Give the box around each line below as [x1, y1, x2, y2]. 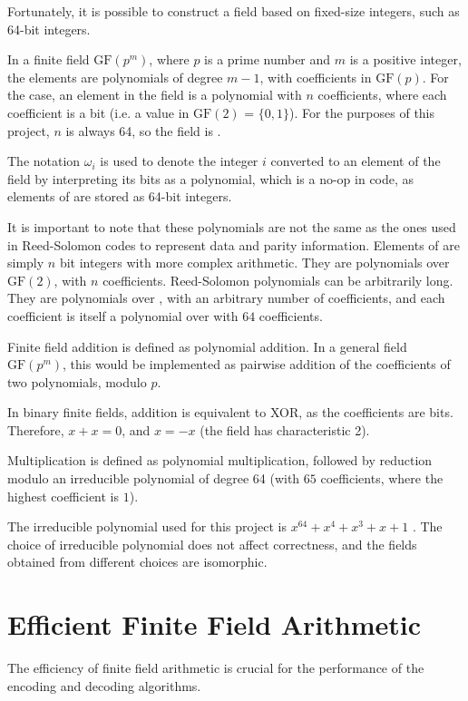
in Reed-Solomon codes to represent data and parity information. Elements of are [7, 235, 460, 254]
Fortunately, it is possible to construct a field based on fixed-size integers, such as [7, 2, 460, 20]
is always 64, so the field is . [65, 121, 221, 140]
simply [7, 253, 44, 272]
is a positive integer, [349, 50, 462, 69]
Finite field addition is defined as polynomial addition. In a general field [7, 336, 407, 355]
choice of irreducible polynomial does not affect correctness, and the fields [7, 534, 417, 553]
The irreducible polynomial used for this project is [7, 517, 288, 536]
